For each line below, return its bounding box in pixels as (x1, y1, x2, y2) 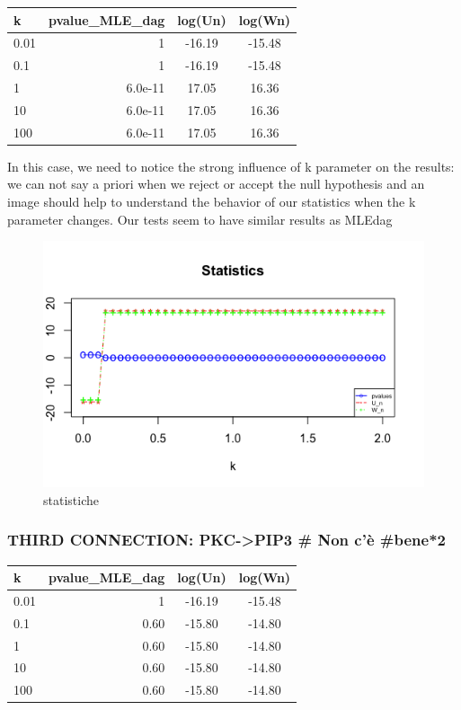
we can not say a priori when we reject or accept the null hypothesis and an (7, 174, 425, 193)
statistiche (43, 490, 99, 509)
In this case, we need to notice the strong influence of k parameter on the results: (7, 156, 455, 175)
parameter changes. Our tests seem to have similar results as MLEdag (7, 209, 393, 228)
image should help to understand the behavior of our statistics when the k (7, 192, 416, 210)
